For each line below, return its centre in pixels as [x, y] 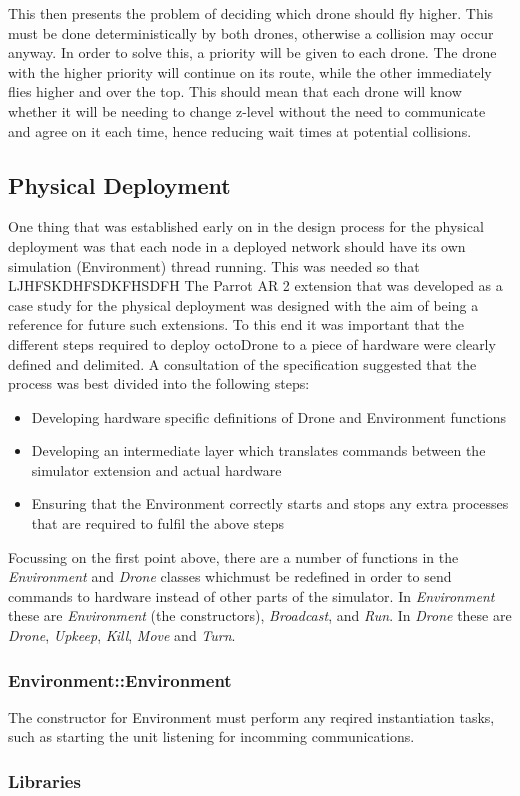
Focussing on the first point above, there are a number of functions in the [233, 556]
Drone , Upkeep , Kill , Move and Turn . [122, 635]
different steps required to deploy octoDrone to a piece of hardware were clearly [252, 343]
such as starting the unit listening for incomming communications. [211, 736]
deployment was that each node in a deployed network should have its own [237, 245]
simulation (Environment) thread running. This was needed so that [214, 265]
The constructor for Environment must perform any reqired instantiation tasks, [251, 716]
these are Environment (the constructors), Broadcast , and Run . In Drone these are [260, 615]
